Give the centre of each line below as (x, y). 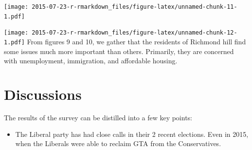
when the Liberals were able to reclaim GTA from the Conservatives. (118, 143)
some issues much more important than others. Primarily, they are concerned (119, 51)
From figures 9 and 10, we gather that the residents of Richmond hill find (136, 41)
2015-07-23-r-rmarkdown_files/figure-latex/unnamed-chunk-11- (135, 7)
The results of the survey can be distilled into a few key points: (98, 117)
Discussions (43, 94)
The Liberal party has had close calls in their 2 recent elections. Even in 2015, (132, 134)
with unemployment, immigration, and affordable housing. (91, 61)
